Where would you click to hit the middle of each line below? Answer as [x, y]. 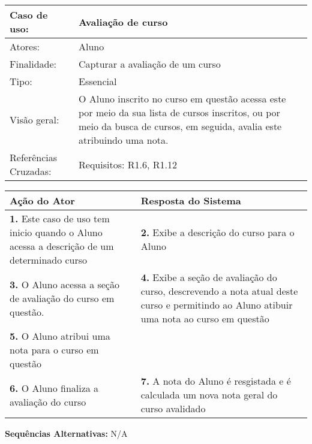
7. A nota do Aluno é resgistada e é [216, 381]
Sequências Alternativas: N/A [66, 433]
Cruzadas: [31, 171]
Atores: [25, 46]
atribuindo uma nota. [124, 140]
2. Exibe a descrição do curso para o [217, 232]
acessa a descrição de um [62, 246]
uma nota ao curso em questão [205, 318]
